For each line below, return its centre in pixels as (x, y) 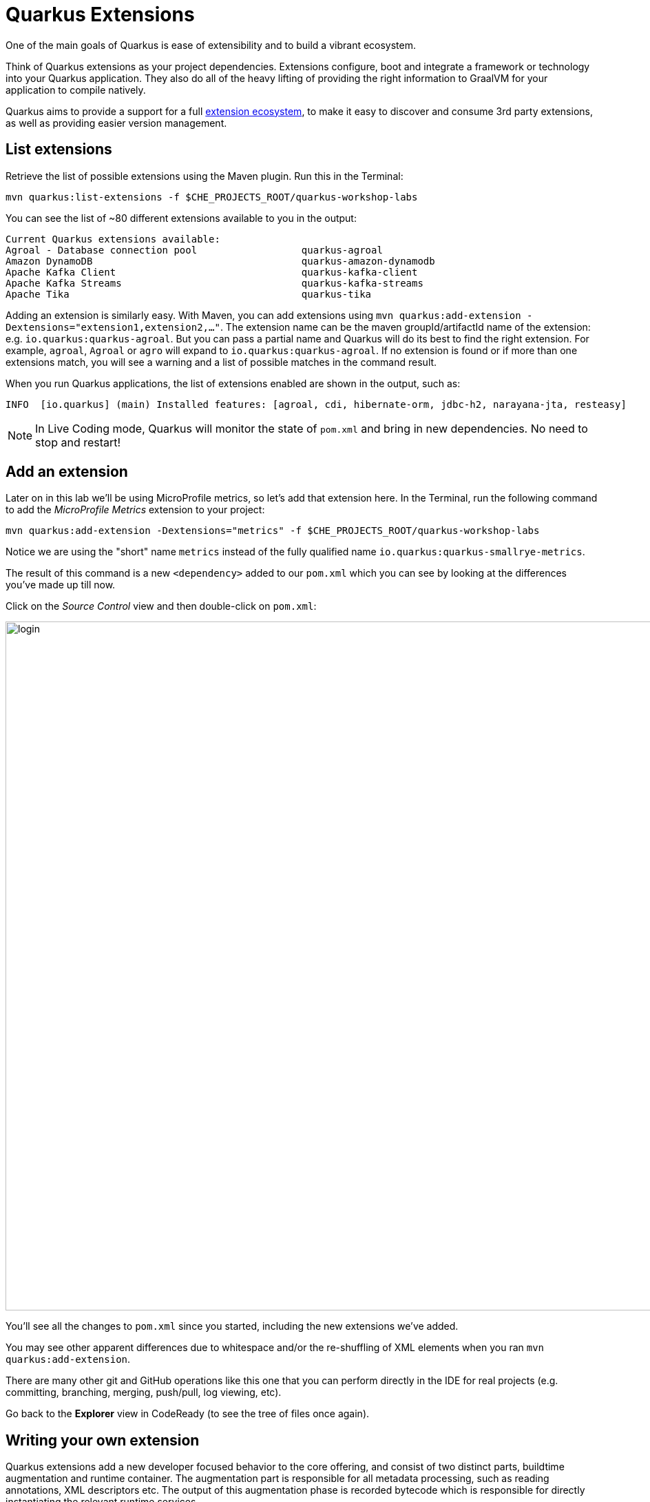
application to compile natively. (76, 90)
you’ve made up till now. (61, 585)
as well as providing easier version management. (116, 123)
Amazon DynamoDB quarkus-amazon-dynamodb (220, 261)
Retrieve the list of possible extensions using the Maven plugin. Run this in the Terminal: (205, 176)
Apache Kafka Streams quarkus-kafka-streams (214, 283)
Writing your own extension (103, 1440)
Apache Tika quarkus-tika (189, 294)
